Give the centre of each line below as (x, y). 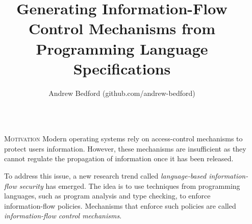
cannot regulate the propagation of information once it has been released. (119, 158)
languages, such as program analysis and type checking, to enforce (107, 196)
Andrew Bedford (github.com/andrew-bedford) (122, 93)
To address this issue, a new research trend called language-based (105, 176)
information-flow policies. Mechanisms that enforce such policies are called (120, 205)
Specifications (122, 68)
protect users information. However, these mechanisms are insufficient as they (125, 148)
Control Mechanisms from (122, 28)
